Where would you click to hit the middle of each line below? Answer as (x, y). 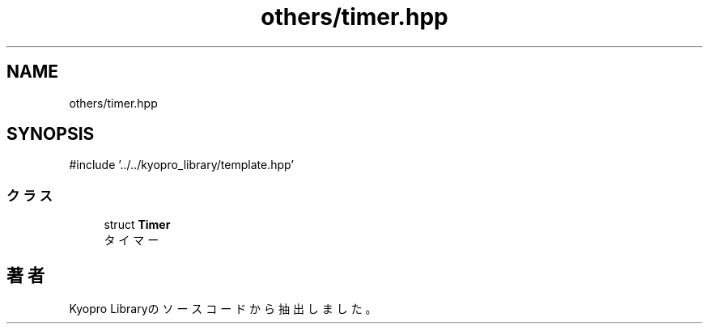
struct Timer (137, 225)
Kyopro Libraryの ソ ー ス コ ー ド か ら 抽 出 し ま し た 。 (223, 309)
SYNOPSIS (51, 134)
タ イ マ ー (132, 240)
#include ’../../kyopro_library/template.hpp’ (181, 165)
